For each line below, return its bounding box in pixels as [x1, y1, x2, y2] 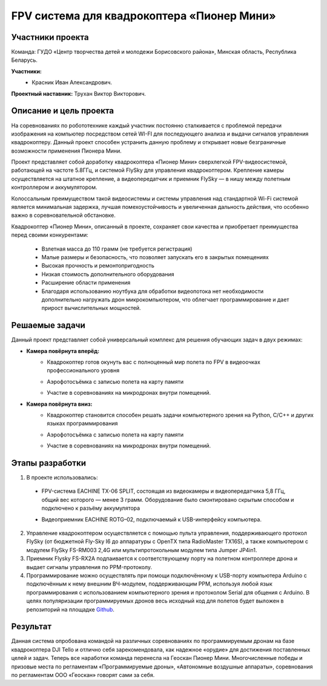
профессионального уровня [47, 367, 120, 374]
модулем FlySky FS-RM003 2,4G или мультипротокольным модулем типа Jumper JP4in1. [26, 546, 257, 553]
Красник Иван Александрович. [31, 79, 112, 86]
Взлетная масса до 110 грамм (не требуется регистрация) [41, 245, 193, 252]
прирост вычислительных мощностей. [41, 305, 142, 312]
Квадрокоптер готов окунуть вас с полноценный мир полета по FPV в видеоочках [47, 358, 260, 366]
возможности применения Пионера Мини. [11, 147, 122, 154]
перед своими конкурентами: [11, 231, 89, 239]
